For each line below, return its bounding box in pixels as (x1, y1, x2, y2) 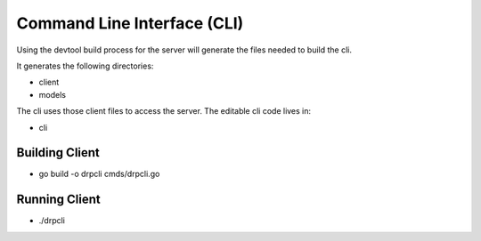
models (38, 89, 67, 100)
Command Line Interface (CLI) (16, 13, 244, 33)
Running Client (16, 192, 102, 207)
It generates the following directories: (16, 60, 154, 71)
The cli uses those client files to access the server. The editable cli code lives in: (16, 106, 312, 116)
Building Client (16, 145, 100, 160)
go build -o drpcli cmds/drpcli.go (38, 169, 160, 180)
